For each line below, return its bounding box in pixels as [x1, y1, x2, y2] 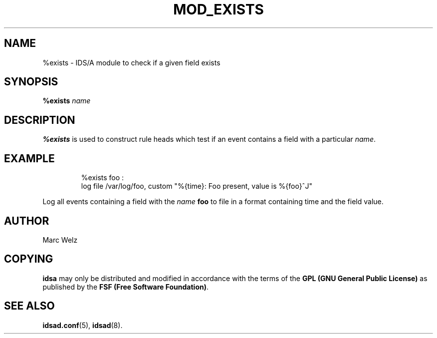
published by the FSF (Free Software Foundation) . [42, 282, 209, 291]
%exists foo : [81, 173, 124, 182]
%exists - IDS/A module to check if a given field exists [42, 58, 220, 67]
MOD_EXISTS [173, 1, 264, 18]
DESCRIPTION [4, 113, 75, 126]
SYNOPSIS [4, 75, 58, 88]
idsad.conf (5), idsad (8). [42, 321, 123, 330]
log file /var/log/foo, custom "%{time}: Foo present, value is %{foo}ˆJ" [81, 182, 312, 191]
